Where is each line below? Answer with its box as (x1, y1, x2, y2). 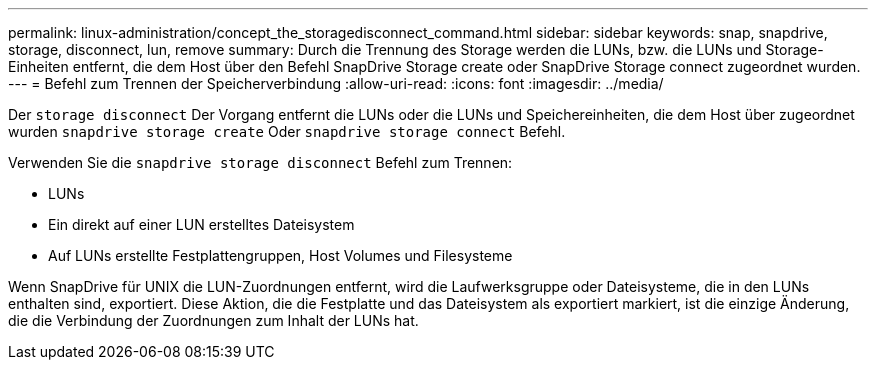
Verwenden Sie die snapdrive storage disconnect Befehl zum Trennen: (8, 154, 513, 171)
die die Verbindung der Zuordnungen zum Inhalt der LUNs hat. (8, 312, 419, 329)
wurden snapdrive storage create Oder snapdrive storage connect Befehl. (8, 123, 566, 140)
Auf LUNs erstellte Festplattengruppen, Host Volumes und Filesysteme (48, 247, 513, 264)
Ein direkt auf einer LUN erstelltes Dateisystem (48, 216, 355, 233)
